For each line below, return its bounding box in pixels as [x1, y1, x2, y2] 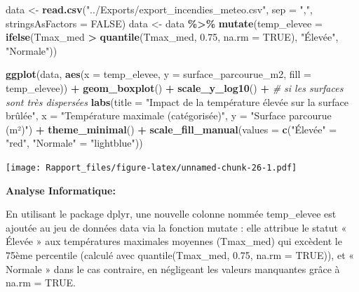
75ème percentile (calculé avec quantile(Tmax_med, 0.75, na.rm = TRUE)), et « [6, 247, 355, 262]
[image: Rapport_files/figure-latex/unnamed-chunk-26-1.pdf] [6, 162, 297, 173]
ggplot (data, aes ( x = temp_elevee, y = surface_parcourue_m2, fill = [6, 67, 311, 81]
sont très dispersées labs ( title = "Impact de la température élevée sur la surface [6, 94, 348, 109]
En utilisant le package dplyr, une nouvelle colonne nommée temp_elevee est [6, 206, 337, 221]
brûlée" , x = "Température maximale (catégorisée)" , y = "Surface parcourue [6, 108, 332, 123]
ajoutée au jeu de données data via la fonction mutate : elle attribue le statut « [6, 220, 347, 234]
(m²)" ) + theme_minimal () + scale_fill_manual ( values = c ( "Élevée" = [6, 121, 337, 136]
